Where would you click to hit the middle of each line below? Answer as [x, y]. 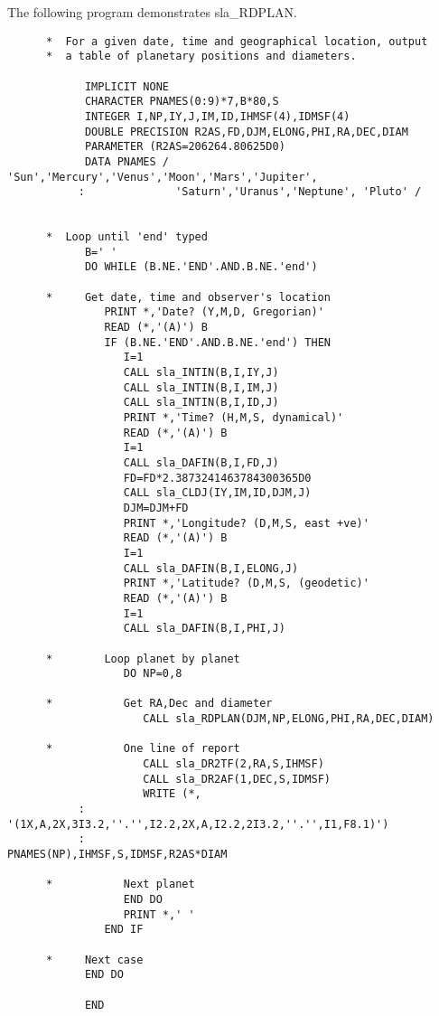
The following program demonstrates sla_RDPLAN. [152, 12]
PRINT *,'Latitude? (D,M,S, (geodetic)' [246, 583]
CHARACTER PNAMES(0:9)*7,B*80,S [182, 102]
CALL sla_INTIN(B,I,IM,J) [201, 387]
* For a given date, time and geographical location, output [237, 41]
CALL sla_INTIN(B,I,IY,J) [201, 373]
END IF [124, 930]
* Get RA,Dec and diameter [159, 704]
